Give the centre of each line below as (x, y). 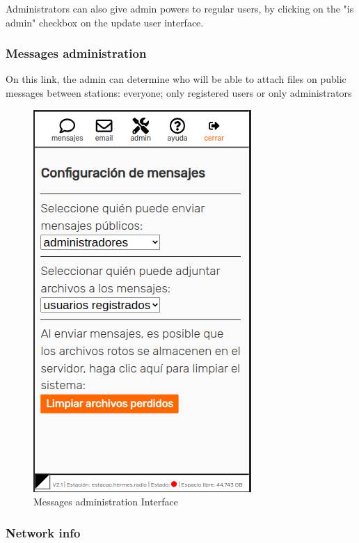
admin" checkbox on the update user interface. (105, 22)
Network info (43, 532)
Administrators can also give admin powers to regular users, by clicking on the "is (180, 8)
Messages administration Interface (106, 502)
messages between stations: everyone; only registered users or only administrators (179, 93)
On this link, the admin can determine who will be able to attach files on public (176, 79)
